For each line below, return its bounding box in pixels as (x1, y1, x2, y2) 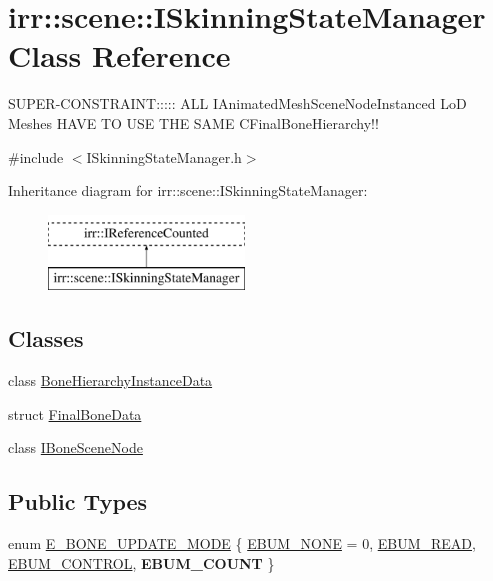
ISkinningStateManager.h (86, 146, 242, 167)
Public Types (8, 486, 148, 517)
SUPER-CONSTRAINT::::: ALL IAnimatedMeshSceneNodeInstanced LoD (8, 93, 467, 114)
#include (8, 146, 64, 167)
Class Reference (8, 35, 231, 76)
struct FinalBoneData (8, 403, 142, 424)
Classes (8, 323, 84, 354)
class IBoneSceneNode (8, 437, 143, 458)
